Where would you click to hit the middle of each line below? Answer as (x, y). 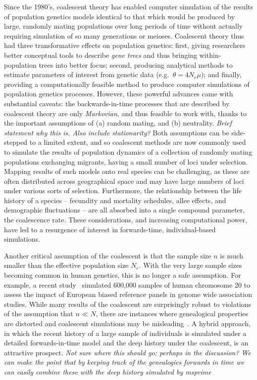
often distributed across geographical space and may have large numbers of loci (124, 181)
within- (210, 55)
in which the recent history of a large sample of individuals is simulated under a (125, 333)
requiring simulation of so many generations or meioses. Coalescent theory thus (124, 35)
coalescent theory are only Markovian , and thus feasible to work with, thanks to (126, 113)
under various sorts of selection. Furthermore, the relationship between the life (123, 190)
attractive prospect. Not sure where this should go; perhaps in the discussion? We (128, 352)
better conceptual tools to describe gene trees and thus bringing (101, 55)
